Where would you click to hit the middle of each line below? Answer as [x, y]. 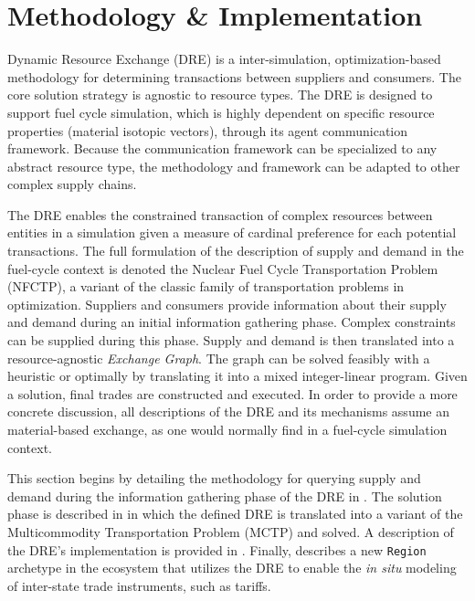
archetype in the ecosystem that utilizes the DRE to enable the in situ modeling [232, 568]
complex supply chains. [72, 184]
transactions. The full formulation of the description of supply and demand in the [236, 251]
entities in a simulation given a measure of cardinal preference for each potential [232, 232]
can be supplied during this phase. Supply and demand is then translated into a [231, 340]
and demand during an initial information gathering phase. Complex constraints [232, 322]
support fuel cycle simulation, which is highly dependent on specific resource [221, 112]
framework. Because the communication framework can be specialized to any [222, 148]
